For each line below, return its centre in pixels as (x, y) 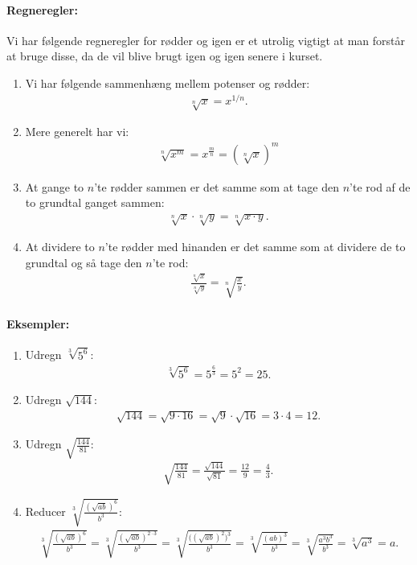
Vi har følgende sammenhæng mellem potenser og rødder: (168, 82)
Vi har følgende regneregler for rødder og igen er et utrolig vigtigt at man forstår (206, 40)
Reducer (45, 511)
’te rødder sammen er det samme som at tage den (217, 186)
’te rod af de (380, 186)
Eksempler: (38, 324)
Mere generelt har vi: (77, 132)
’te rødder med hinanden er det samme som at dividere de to (255, 247)
